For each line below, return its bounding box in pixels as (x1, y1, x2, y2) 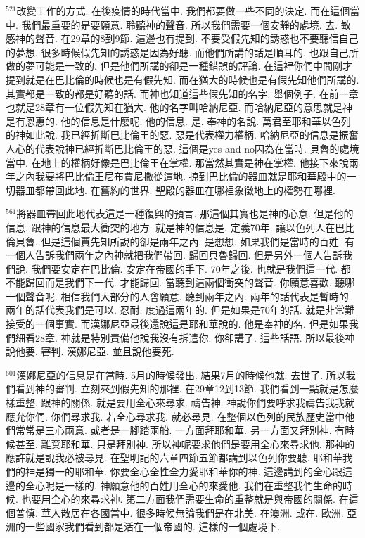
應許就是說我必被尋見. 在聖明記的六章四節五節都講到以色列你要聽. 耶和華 (6, 450, 343, 465)
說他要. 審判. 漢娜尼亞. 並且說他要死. (6, 344, 174, 359)
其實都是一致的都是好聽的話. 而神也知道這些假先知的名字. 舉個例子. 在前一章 (6, 86, 359, 101)
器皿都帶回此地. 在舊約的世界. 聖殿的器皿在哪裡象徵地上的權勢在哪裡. (15, 182, 335, 197)
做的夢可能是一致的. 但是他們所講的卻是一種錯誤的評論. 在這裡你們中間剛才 (6, 58, 353, 73)
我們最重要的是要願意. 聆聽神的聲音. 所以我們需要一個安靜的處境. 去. (21, 17, 338, 32)
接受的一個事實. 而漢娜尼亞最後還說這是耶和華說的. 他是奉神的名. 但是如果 (6, 316, 349, 331)
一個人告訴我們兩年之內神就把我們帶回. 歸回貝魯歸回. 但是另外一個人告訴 (6, 248, 343, 262)
